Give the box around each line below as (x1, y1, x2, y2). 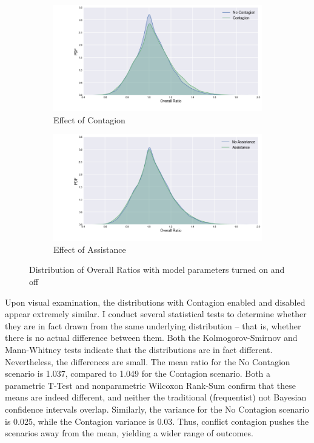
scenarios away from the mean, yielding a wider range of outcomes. (5, 427, 253, 439)
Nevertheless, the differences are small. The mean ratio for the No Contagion (5, 355, 290, 368)
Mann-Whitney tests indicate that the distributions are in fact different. (5, 343, 273, 355)
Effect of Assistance (53, 242, 126, 255)
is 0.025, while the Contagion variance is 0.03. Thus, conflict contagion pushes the (5, 414, 309, 427)
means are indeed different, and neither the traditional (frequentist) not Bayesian (5, 391, 307, 404)
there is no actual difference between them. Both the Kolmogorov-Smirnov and (5, 331, 298, 344)
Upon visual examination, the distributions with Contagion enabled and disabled (5, 295, 306, 308)
